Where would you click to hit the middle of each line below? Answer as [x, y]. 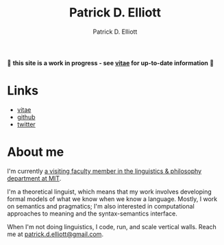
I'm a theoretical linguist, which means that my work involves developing [110, 191]
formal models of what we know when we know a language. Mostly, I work [112, 199]
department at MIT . [34, 178]
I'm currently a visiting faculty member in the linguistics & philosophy [104, 171]
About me [36, 152]
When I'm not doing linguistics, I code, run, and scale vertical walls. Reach [112, 226]
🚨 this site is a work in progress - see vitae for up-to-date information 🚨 [111, 62]
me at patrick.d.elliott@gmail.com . [55, 234]
